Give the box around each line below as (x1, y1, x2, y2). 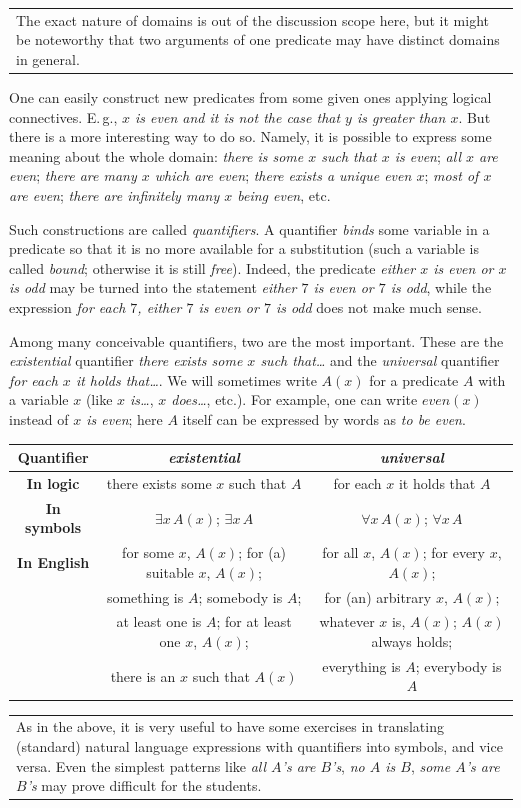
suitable (146, 561, 194, 582)
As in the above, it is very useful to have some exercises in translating (16, 716, 444, 737)
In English (17, 551, 90, 572)
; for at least (216, 611, 292, 632)
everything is (322, 655, 401, 676)
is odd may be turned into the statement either (9, 277, 297, 298)
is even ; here (86, 408, 163, 429)
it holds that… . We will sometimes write (75, 369, 317, 390)
